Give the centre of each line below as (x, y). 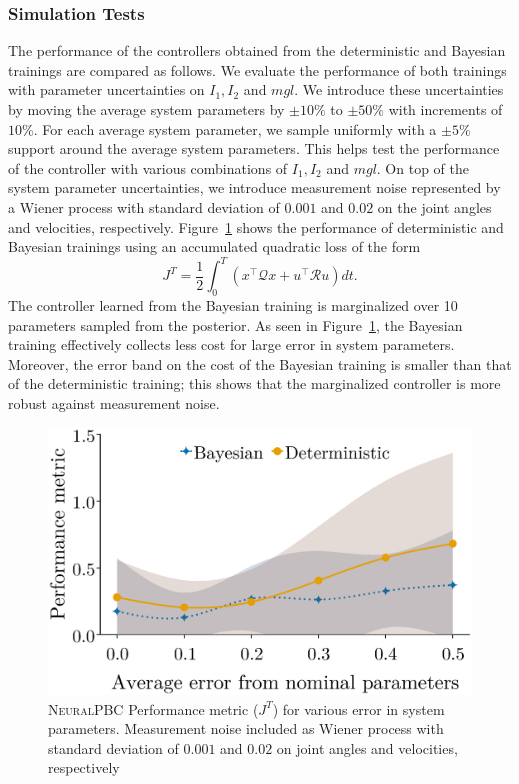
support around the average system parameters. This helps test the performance (254, 148)
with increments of (445, 109)
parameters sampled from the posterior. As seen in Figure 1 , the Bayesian (235, 324)
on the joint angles (434, 206)
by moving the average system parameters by (146, 109)
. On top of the (422, 167)
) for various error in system (358, 708)
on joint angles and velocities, (367, 747)
